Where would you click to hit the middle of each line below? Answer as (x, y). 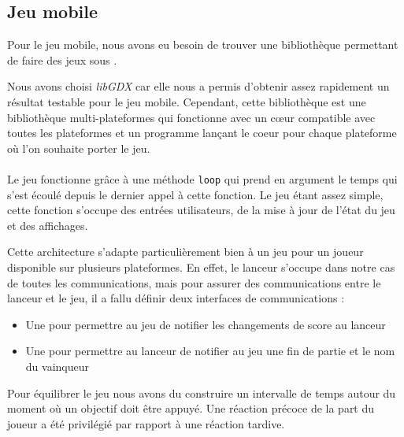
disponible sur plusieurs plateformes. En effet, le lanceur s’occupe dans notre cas (201, 267)
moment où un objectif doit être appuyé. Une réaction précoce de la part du (191, 408)
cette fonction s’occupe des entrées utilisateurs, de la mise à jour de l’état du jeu (201, 210)
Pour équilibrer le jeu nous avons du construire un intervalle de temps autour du (202, 393)
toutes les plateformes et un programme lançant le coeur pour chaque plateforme (202, 133)
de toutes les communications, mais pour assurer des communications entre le (194, 282)
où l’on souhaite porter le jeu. (79, 148)
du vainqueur (57, 366)
